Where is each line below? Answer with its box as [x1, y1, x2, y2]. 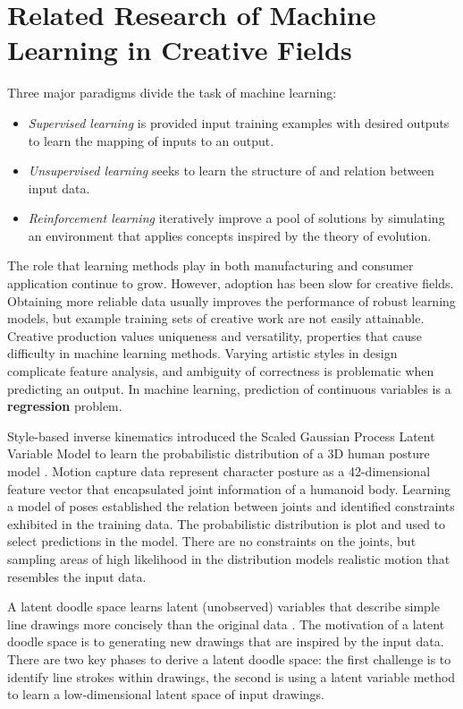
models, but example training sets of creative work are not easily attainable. [7, 309, 425, 328]
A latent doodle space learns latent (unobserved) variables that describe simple [7, 597, 440, 616]
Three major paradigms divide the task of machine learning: [7, 83, 337, 102]
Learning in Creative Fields [7, 31, 352, 68]
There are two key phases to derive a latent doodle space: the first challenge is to [7, 649, 451, 668]
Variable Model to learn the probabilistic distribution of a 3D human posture [7, 444, 430, 463]
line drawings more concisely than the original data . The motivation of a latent [7, 614, 445, 633]
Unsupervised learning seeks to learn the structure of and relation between [28, 161, 434, 180]
